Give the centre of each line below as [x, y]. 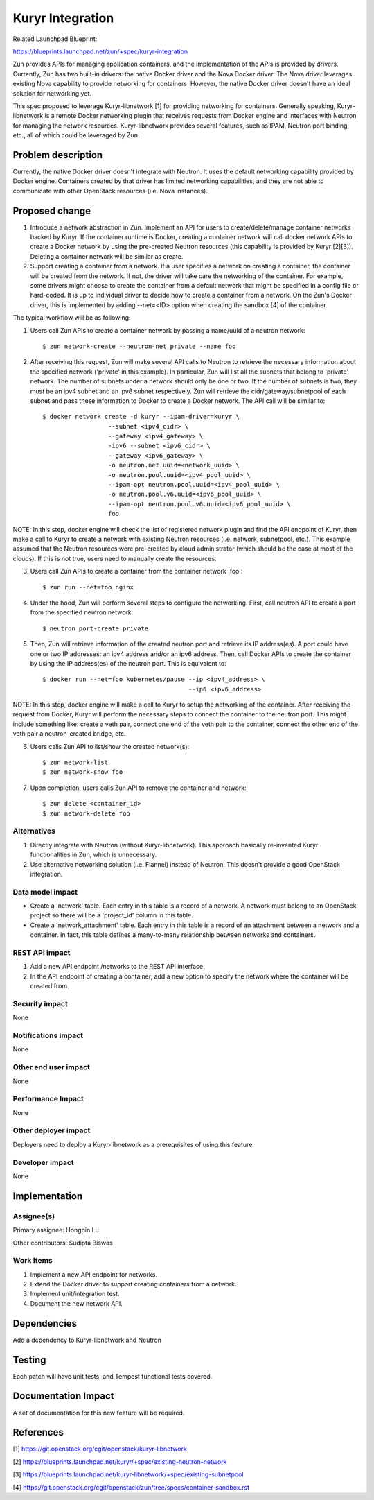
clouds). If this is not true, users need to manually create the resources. [115, 558]
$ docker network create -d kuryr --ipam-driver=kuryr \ [141, 417]
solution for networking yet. [52, 93]
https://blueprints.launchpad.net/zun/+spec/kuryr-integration [100, 51]
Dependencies [45, 1324]
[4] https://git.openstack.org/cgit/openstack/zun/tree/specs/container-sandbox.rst [131, 1487]
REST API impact [42, 952]
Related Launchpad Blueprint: [55, 39]
